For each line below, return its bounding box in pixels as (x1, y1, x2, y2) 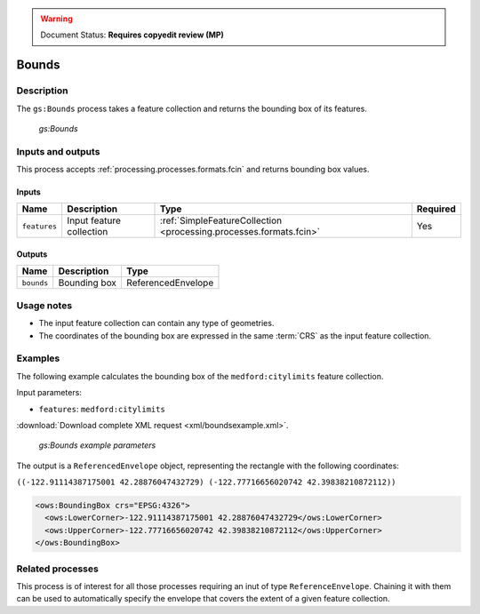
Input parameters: (16, 387, 82, 398)
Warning (40, 13, 73, 24)
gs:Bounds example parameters (38, 440, 156, 451)
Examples (16, 352, 60, 364)
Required (416, 203, 457, 215)
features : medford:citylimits (38, 403, 166, 414)
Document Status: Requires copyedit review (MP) (40, 29, 224, 40)
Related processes (16, 562, 100, 575)
